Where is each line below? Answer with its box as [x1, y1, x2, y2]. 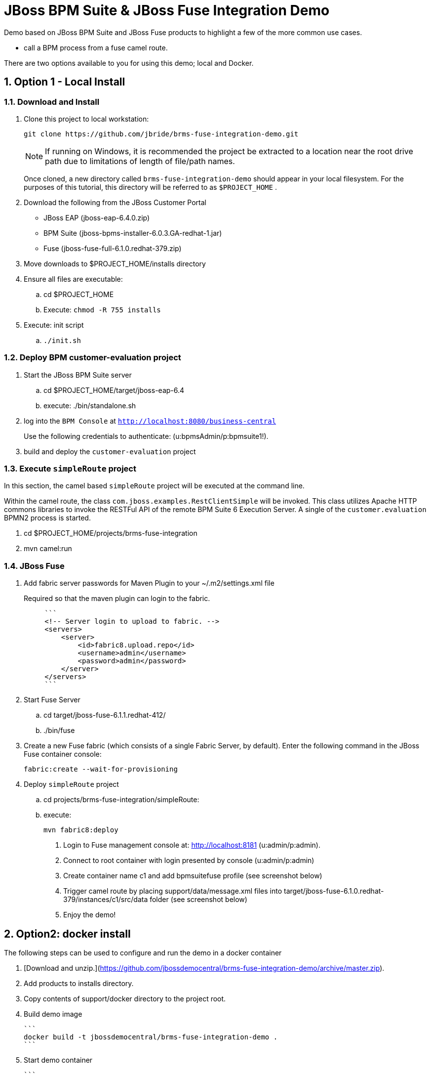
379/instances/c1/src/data [63, 895, 148, 904]
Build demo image [24, 1010, 82, 1019]
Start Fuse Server [24, 695, 80, 704]
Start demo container [24, 1056, 93, 1065]
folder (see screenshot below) [150, 895, 247, 904]
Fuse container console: [24, 750, 102, 759]
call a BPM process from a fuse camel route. [24, 43, 168, 52]
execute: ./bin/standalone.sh [43, 401, 136, 410]
